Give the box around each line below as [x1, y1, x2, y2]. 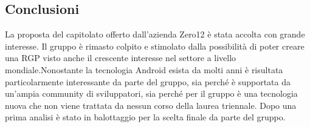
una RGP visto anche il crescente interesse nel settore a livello [5, 51, 236, 64]
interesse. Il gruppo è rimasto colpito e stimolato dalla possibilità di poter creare [5, 39, 305, 52]
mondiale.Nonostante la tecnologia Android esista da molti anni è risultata [5, 63, 283, 76]
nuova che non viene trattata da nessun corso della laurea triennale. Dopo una [5, 99, 297, 111]
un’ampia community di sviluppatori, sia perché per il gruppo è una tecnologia [5, 87, 298, 100]
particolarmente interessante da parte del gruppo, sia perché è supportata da [5, 75, 291, 88]
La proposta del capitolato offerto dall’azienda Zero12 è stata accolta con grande [5, 28, 305, 41]
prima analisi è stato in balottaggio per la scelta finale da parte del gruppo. [5, 111, 286, 123]
